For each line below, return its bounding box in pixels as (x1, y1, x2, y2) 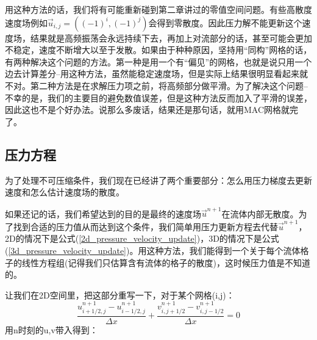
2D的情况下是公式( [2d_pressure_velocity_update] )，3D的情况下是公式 (5, 232, 279, 245)
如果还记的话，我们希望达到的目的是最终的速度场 (5, 207, 201, 220)
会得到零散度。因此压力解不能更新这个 (148, 16, 302, 29)
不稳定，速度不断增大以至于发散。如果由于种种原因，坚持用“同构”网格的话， (5, 43, 312, 56)
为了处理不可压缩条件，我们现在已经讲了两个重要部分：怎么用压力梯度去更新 (5, 173, 312, 186)
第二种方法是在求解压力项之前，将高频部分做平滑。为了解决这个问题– (30, 79, 308, 92)
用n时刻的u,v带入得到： (5, 323, 98, 336)
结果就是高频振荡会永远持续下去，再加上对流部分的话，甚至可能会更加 (30, 31, 312, 44)
